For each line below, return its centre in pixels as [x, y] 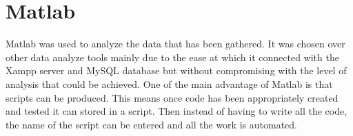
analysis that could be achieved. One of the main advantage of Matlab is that [169, 83]
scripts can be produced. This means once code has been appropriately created [172, 97]
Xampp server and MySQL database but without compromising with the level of [176, 70]
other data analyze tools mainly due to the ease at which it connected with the [172, 57]
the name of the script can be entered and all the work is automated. [151, 124]
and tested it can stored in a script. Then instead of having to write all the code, [176, 111]
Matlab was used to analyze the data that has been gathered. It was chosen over [175, 44]
